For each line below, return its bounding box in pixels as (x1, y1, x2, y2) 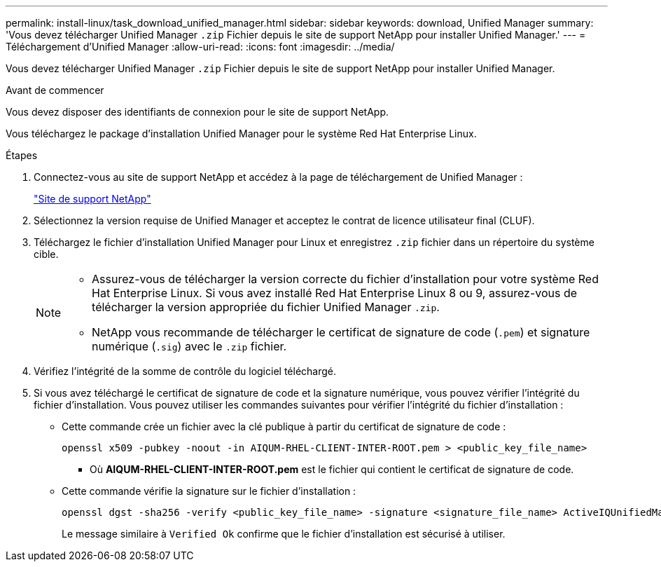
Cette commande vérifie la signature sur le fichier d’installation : (62, 485, 356, 497)
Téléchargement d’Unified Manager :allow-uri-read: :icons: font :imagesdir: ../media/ (6, 41, 395, 53)
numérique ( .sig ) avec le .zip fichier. (92, 339, 287, 353)
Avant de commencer (6, 84, 104, 96)
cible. (34, 248, 59, 260)
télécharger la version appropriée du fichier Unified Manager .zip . (92, 300, 440, 314)
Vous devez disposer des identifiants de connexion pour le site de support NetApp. (6, 106, 389, 118)
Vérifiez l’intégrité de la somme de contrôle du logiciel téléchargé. (34, 365, 336, 377)
